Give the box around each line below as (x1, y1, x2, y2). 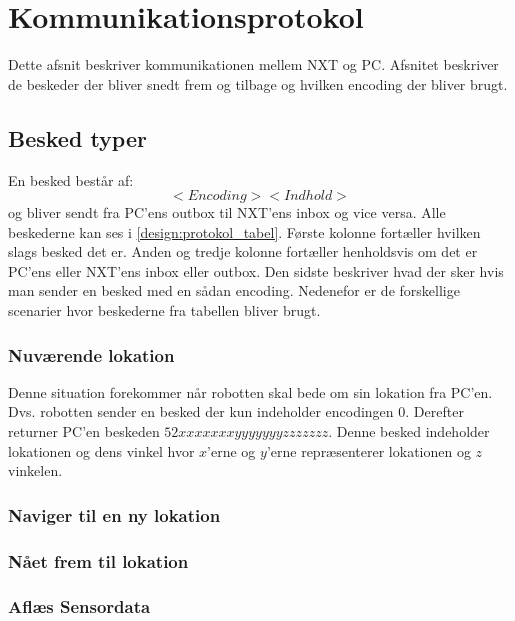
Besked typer (8, 122, 147, 153)
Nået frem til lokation (8, 548, 189, 573)
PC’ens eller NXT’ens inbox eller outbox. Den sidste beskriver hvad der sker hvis (8, 260, 504, 281)
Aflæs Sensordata (8, 594, 151, 619)
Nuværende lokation (8, 342, 175, 367)
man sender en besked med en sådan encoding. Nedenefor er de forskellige (8, 280, 460, 301)
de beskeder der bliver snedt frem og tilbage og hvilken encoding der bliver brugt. (8, 73, 508, 94)
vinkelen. (8, 460, 63, 481)
